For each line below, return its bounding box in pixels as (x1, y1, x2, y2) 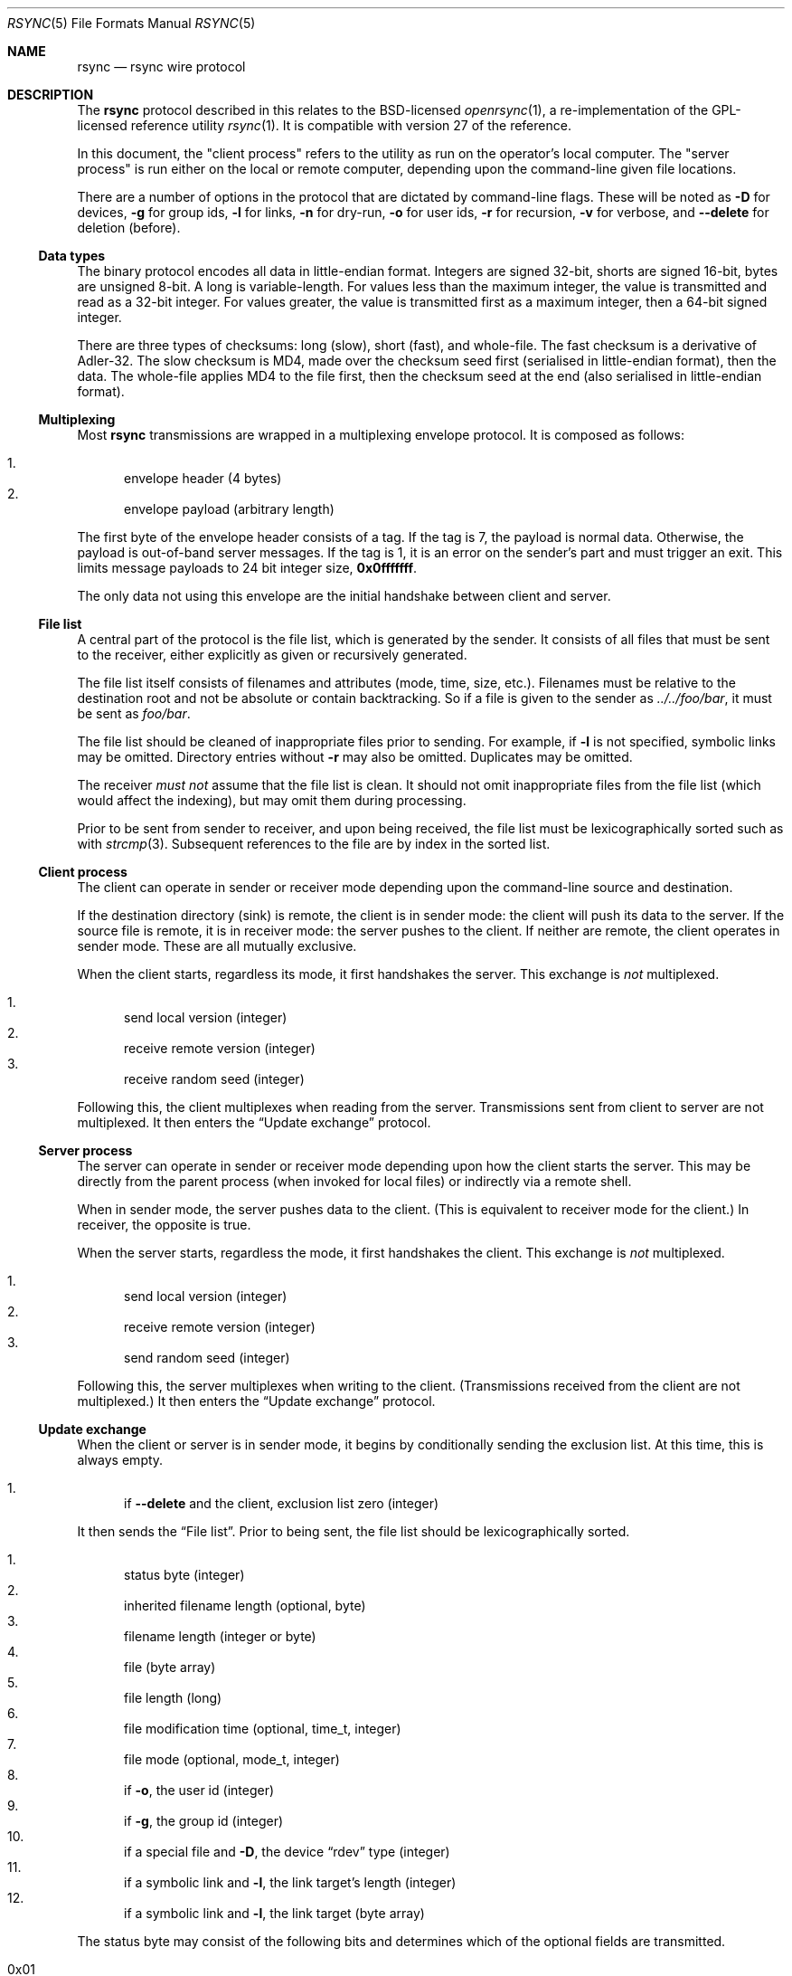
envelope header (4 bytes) (124, 470, 282, 486)
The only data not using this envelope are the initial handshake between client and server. (77, 588, 611, 603)
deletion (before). (77, 220, 181, 235)
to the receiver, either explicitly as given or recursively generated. (77, 647, 467, 662)
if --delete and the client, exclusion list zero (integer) (124, 1496, 439, 1511)
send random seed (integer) (124, 1350, 290, 1365)
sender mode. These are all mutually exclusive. (77, 938, 357, 954)
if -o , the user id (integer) (124, 1782, 275, 1798)
